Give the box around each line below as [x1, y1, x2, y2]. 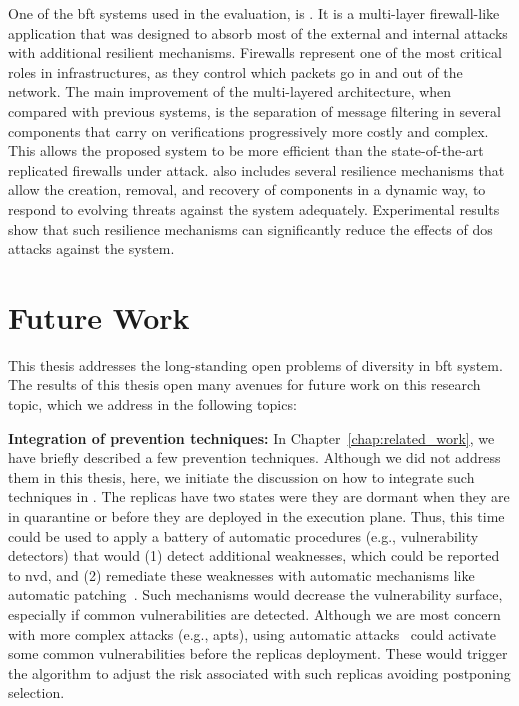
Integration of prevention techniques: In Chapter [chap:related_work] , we [8, 427, 495, 448]
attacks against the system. [8, 238, 175, 259]
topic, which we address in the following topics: [8, 394, 297, 415]
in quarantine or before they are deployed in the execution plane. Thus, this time [8, 506, 505, 526]
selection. [8, 682, 65, 703]
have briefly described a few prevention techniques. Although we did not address [8, 447, 501, 468]
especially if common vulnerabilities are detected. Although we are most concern [8, 603, 501, 624]
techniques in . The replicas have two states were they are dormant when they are [8, 486, 510, 507]
